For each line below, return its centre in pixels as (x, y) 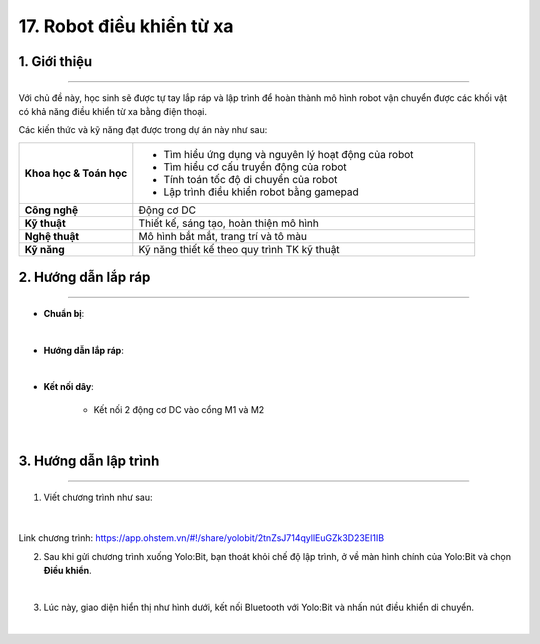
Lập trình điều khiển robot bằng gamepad (261, 192)
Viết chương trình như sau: (98, 497)
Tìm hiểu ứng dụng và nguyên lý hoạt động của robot (288, 154)
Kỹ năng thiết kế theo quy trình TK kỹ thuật (239, 249)
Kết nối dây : (68, 387)
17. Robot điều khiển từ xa (126, 26)
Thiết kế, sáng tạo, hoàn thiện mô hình (228, 223)
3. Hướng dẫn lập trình (89, 460)
